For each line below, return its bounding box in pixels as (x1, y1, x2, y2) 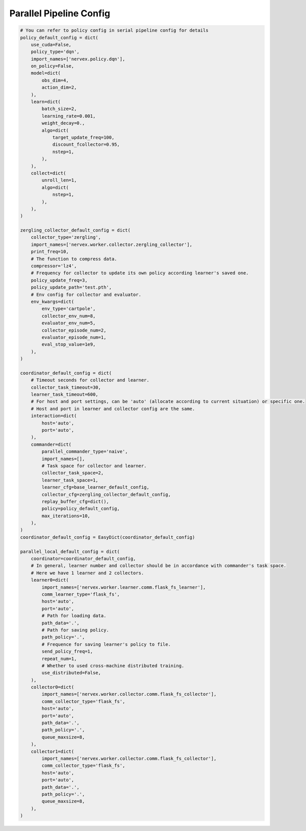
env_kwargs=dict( (31, 298, 74, 305)
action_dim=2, (41, 85, 77, 90)
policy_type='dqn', (31, 49, 80, 55)
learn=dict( (31, 99, 61, 105)
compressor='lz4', (31, 263, 77, 269)
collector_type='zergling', (31, 235, 101, 240)
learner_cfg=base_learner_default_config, (41, 485, 150, 490)
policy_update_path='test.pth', (31, 285, 112, 290)
